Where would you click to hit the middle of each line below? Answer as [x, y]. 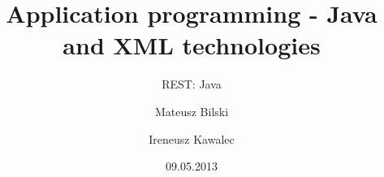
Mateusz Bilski [192, 111]
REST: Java [192, 84]
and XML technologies [192, 45]
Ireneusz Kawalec [192, 138]
